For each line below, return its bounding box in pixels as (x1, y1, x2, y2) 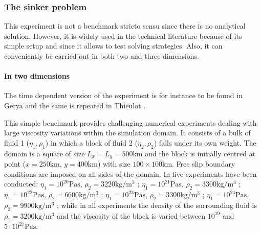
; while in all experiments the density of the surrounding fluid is (57, 199, 257, 210)
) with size (97, 158, 130, 169)
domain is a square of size (4, 148, 85, 158)
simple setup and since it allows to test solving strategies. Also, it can (4, 40, 223, 51)
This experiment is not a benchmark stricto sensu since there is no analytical (4, 20, 246, 31)
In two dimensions (4, 71, 70, 81)
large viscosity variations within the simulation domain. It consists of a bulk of (4, 127, 251, 138)
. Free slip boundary (172, 158, 235, 169)
